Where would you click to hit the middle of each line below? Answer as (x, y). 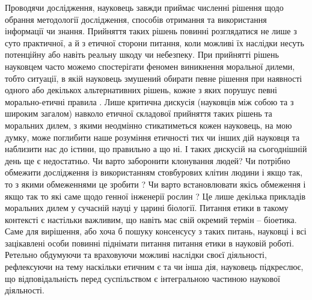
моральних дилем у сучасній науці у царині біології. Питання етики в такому (147, 208)
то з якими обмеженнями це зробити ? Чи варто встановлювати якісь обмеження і (155, 184)
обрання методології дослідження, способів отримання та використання (136, 19)
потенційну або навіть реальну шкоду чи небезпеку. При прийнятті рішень (142, 54)
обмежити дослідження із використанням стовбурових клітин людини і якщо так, (154, 172)
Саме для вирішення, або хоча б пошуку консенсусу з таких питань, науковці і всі (156, 231)
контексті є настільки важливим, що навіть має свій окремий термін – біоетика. (151, 219)
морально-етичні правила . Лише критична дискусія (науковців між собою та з (149, 101)
